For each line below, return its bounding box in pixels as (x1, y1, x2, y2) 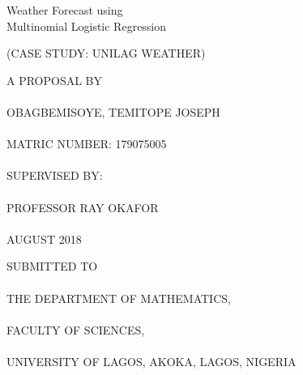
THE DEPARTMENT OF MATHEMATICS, (6, 289, 231, 306)
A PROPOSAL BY (6, 71, 103, 88)
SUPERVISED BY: (6, 167, 103, 184)
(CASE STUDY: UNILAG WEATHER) (6, 45, 206, 62)
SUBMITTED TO (6, 258, 98, 275)
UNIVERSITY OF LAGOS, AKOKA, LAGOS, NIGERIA (6, 352, 297, 369)
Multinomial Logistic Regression (6, 17, 167, 34)
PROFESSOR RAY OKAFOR (6, 198, 159, 215)
